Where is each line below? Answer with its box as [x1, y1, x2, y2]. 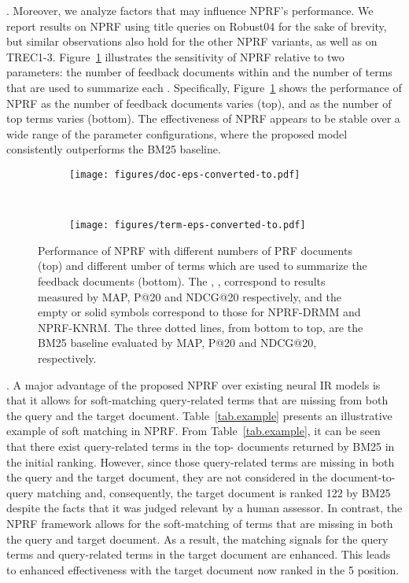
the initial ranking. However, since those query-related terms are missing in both [6, 453, 395, 470]
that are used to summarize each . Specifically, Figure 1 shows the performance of [6, 79, 402, 95]
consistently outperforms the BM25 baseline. [6, 141, 221, 157]
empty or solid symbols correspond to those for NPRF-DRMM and [38, 304, 361, 320]
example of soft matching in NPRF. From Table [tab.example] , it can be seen [6, 422, 381, 439]
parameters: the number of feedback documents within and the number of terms [6, 64, 392, 80]
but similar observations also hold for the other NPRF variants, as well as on [6, 33, 378, 50]
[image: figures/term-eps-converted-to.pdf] [69, 220, 306, 231]
